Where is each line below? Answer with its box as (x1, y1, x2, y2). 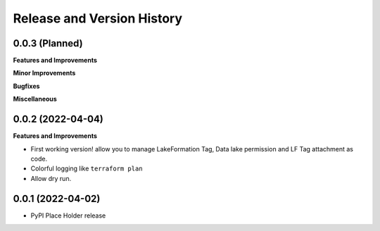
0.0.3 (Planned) (13, 37, 84, 49)
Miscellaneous (13, 95, 58, 104)
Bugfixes (13, 82, 40, 90)
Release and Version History (13, 11, 183, 26)
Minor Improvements (13, 69, 76, 77)
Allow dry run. (30, 174, 72, 182)
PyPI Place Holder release (30, 211, 106, 220)
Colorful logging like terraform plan (30, 164, 144, 173)
